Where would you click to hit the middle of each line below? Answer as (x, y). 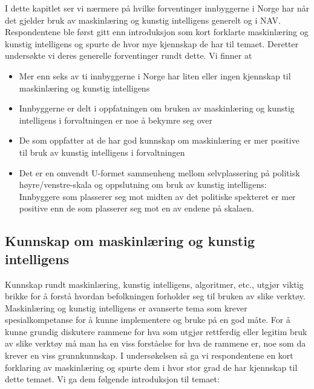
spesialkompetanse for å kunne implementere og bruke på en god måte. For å (148, 320)
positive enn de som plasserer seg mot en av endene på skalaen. (136, 208)
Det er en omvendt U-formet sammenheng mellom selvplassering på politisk (159, 172)
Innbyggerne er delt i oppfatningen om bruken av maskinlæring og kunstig (157, 108)
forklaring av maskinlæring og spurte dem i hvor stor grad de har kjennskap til (151, 367)
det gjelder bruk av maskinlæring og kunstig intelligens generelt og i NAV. (143, 20)
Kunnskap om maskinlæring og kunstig (130, 241)
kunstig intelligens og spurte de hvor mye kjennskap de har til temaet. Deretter (152, 43)
